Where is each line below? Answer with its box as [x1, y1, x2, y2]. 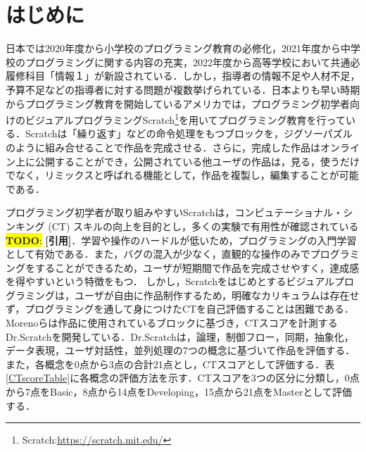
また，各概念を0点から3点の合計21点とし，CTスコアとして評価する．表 [6, 356, 335, 371]
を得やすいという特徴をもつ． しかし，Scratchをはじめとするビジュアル [6, 274, 335, 289]
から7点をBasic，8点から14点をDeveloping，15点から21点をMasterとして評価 [6, 384, 353, 399]
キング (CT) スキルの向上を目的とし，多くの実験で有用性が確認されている [15, 218, 359, 233]
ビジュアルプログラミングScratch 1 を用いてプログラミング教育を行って [25, 111, 346, 127]
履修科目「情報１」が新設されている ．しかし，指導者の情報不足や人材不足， [6, 68, 360, 83]
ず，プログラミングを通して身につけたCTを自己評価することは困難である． [6, 301, 354, 316]
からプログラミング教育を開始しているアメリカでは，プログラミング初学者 [6, 96, 350, 111]
